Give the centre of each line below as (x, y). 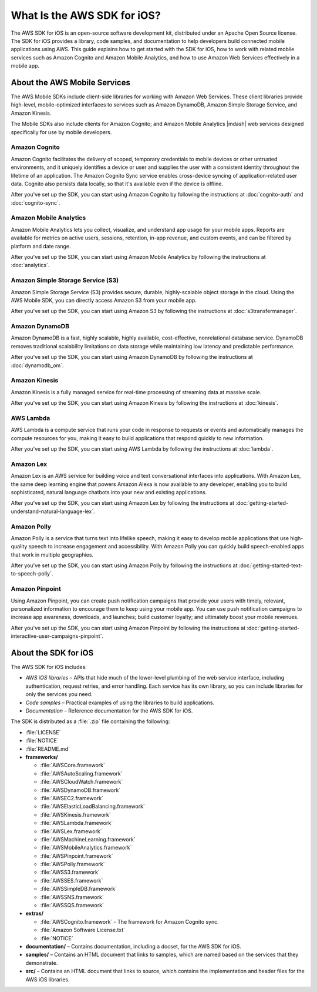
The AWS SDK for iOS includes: (49, 667)
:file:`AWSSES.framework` (72, 880)
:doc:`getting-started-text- (271, 565)
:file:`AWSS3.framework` (70, 872)
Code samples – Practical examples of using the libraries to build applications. (120, 703)
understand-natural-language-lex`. (53, 511)
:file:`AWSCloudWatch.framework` (82, 782)
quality (19, 547)
